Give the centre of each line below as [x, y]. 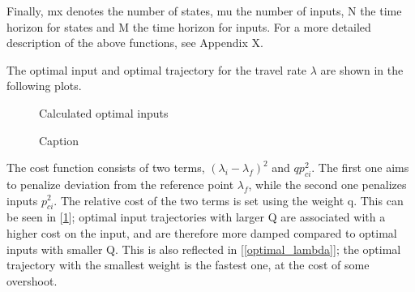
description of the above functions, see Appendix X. [135, 43]
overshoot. [32, 280]
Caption [59, 140]
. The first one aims [360, 167]
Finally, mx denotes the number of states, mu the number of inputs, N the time [204, 11]
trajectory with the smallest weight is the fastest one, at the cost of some [188, 265]
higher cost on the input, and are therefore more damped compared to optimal [202, 232]
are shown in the [362, 69]
